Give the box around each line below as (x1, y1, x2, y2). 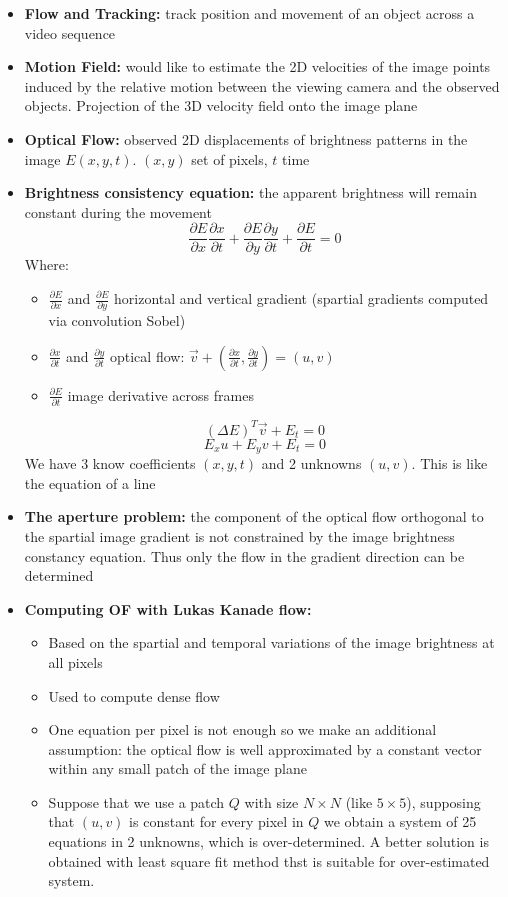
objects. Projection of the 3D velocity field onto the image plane (24, 95, 418, 116)
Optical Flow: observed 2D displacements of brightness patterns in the (24, 128, 468, 149)
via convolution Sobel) (48, 310, 186, 331)
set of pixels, (191, 148, 268, 169)
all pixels (48, 651, 103, 672)
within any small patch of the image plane (48, 758, 307, 779)
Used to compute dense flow (48, 685, 220, 706)
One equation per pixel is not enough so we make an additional (48, 719, 437, 740)
